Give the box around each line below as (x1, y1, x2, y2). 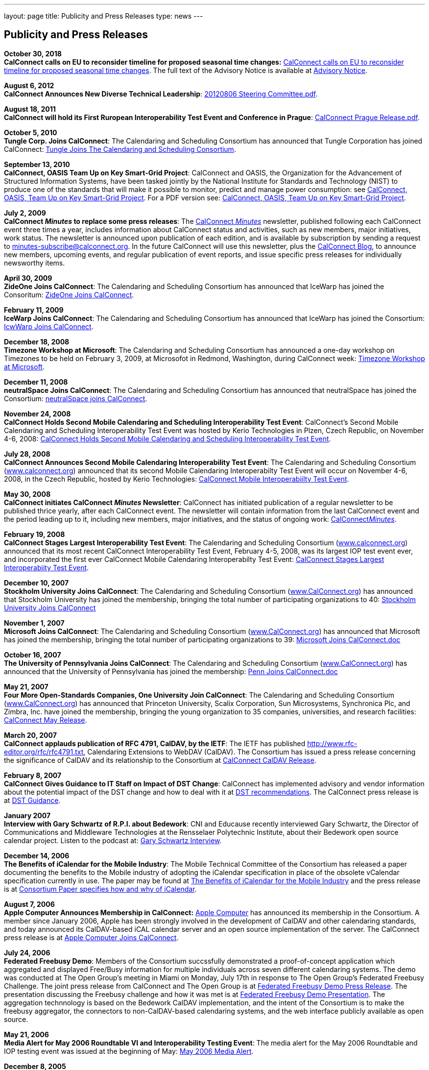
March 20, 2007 (4, 730, 57, 739)
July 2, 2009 (4, 208, 46, 217)
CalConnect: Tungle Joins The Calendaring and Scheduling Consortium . (4, 145, 236, 153)
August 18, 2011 (4, 104, 56, 113)
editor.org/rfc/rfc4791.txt (4, 747, 84, 756)
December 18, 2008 (4, 337, 70, 346)
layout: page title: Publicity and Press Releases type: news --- (4, 12, 203, 20)
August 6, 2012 (4, 81, 54, 90)
